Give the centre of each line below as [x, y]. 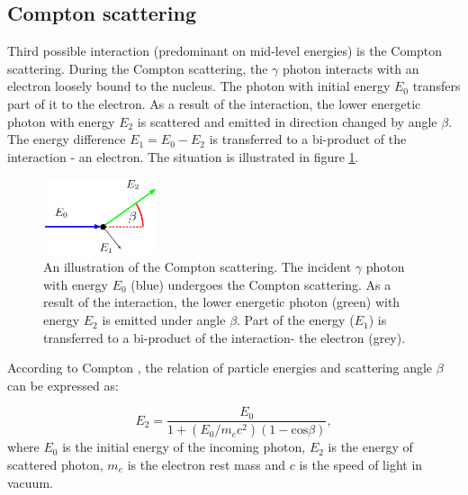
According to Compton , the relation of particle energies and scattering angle [220, 368]
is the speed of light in [361, 464]
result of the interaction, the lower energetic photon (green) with [222, 302]
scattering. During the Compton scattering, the [138, 68]
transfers [436, 86]
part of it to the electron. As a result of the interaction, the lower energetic [214, 103]
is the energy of [370, 447]
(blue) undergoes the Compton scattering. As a [261, 284]
